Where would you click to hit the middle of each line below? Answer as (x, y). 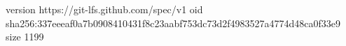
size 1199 (25, 37)
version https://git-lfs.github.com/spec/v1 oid (104, 9)
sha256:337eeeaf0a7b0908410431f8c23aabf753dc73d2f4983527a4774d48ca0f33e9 (173, 23)
